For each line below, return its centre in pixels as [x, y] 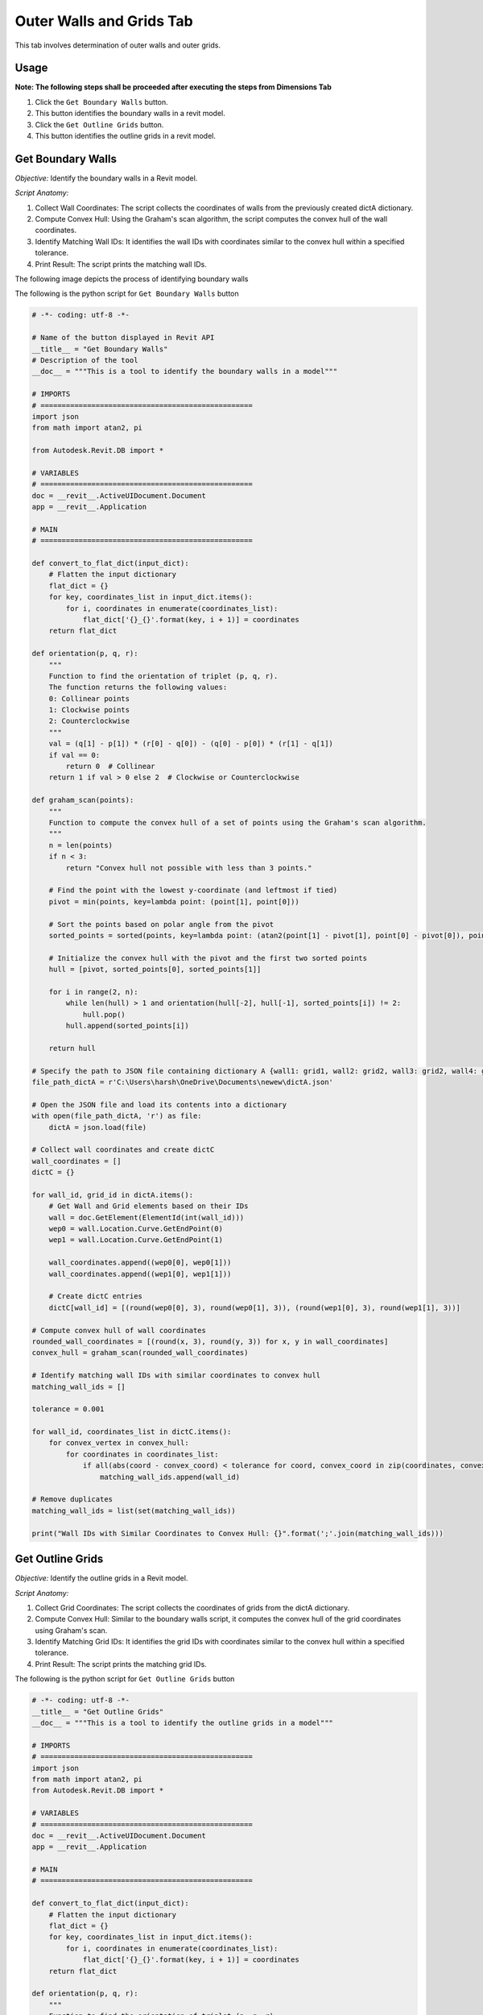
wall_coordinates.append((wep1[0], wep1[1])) [140, 1274]
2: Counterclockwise [89, 721]
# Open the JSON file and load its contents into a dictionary [159, 1105]
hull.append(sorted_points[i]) [127, 1026]
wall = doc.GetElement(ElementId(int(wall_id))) [147, 1217]
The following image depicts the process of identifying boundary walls [132, 279]
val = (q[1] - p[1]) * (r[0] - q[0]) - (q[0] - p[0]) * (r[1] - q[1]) [191, 744]
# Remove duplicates [72, 1500]
